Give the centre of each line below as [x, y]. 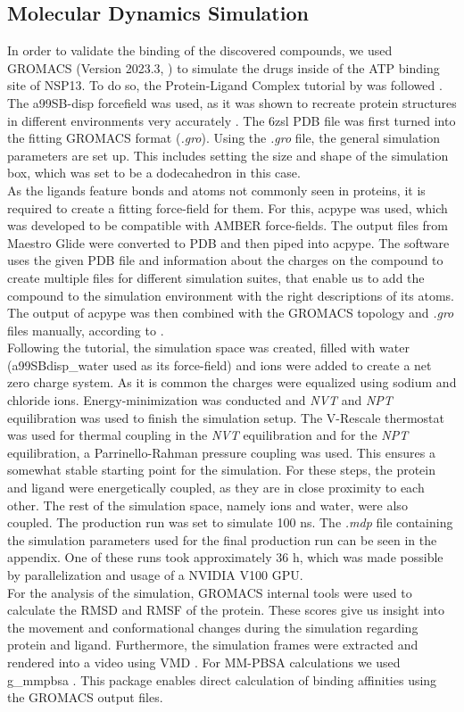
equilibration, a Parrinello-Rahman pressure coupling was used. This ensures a [221, 452]
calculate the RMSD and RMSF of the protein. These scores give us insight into [226, 610]
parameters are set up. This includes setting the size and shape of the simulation [228, 155]
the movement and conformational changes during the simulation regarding [213, 627]
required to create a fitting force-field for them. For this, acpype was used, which [228, 207]
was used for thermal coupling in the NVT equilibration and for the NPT [208, 435]
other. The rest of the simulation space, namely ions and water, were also [207, 505]
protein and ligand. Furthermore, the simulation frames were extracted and [213, 645]
